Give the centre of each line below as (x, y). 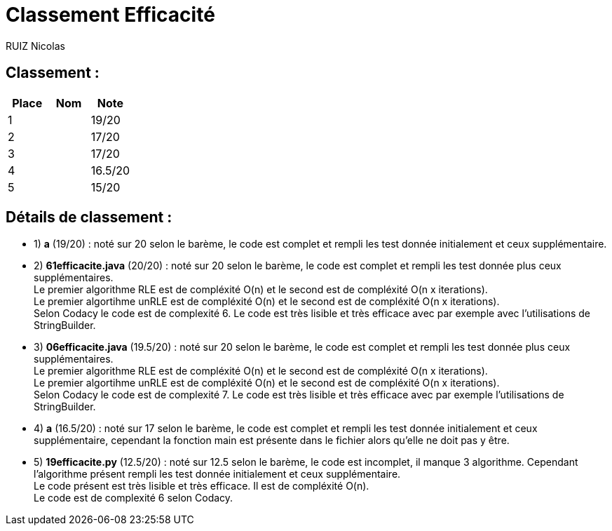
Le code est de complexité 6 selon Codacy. (134, 498)
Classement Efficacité (110, 15)
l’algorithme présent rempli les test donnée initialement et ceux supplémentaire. (217, 474)
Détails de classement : (89, 217)
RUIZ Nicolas (35, 46)
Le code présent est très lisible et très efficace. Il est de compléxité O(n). (202, 486)
